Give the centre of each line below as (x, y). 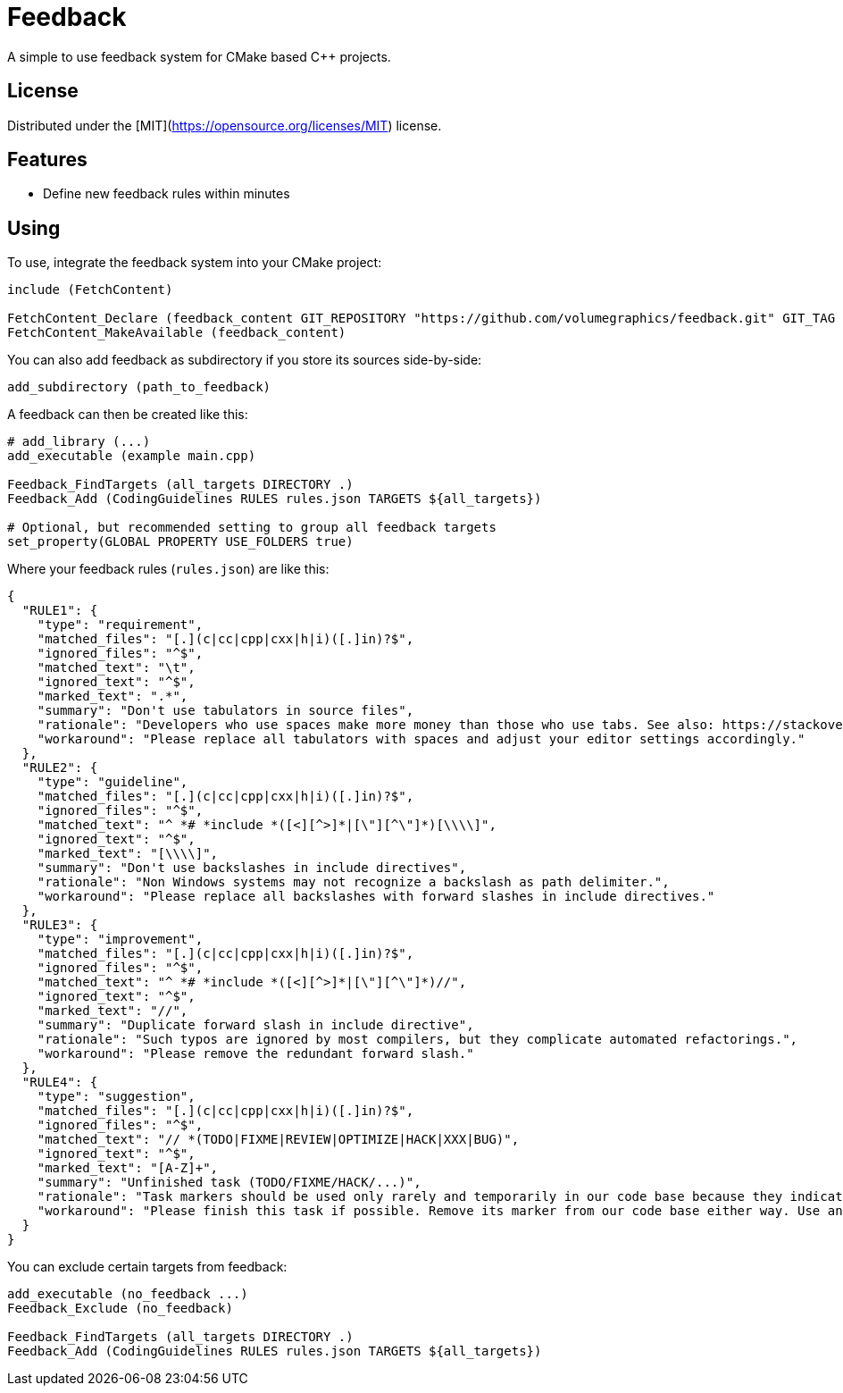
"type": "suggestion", (116, 1097)
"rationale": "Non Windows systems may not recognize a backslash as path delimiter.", (353, 882)
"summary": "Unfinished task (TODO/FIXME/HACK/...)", (229, 1183)
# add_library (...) (79, 442)
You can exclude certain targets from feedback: (147, 1267)
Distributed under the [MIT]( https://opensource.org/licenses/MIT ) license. (225, 125)
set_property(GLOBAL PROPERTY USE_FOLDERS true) (180, 542)
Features (47, 160)
